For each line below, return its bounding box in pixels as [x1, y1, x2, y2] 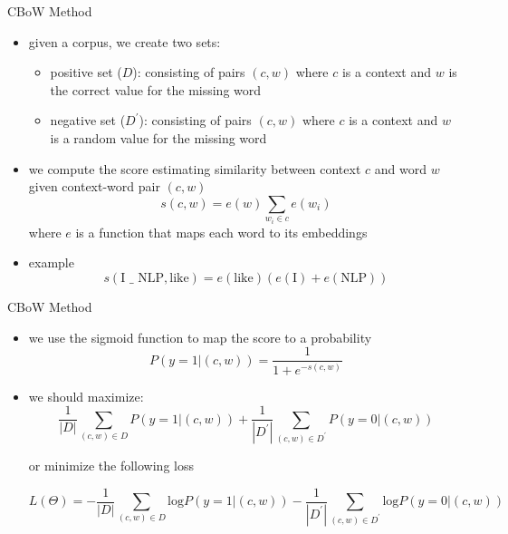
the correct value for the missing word [50, 80, 262, 99]
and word [374, 159, 427, 178]
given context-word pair [28, 177, 160, 196]
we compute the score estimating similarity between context [28, 159, 361, 178]
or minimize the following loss [28, 456, 194, 475]
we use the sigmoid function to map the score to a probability [28, 327, 372, 346]
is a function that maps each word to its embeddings [75, 222, 368, 241]
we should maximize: [28, 386, 144, 405]
